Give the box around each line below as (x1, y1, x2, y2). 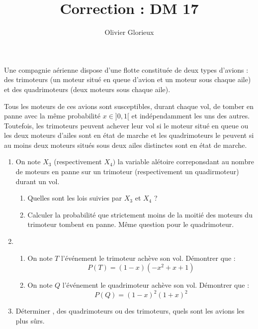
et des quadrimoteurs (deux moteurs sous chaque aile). (4, 84, 171, 94)
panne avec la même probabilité (4, 110, 101, 121)
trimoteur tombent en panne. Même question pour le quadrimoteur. (27, 219, 234, 229)
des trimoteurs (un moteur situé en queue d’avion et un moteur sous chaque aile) (4, 74, 251, 85)
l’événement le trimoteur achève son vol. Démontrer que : (61, 252, 236, 263)
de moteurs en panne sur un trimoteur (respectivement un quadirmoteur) (15, 166, 239, 177)
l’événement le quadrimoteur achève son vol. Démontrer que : (62, 280, 250, 290)
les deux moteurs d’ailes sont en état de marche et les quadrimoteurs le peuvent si (4, 130, 254, 140)
